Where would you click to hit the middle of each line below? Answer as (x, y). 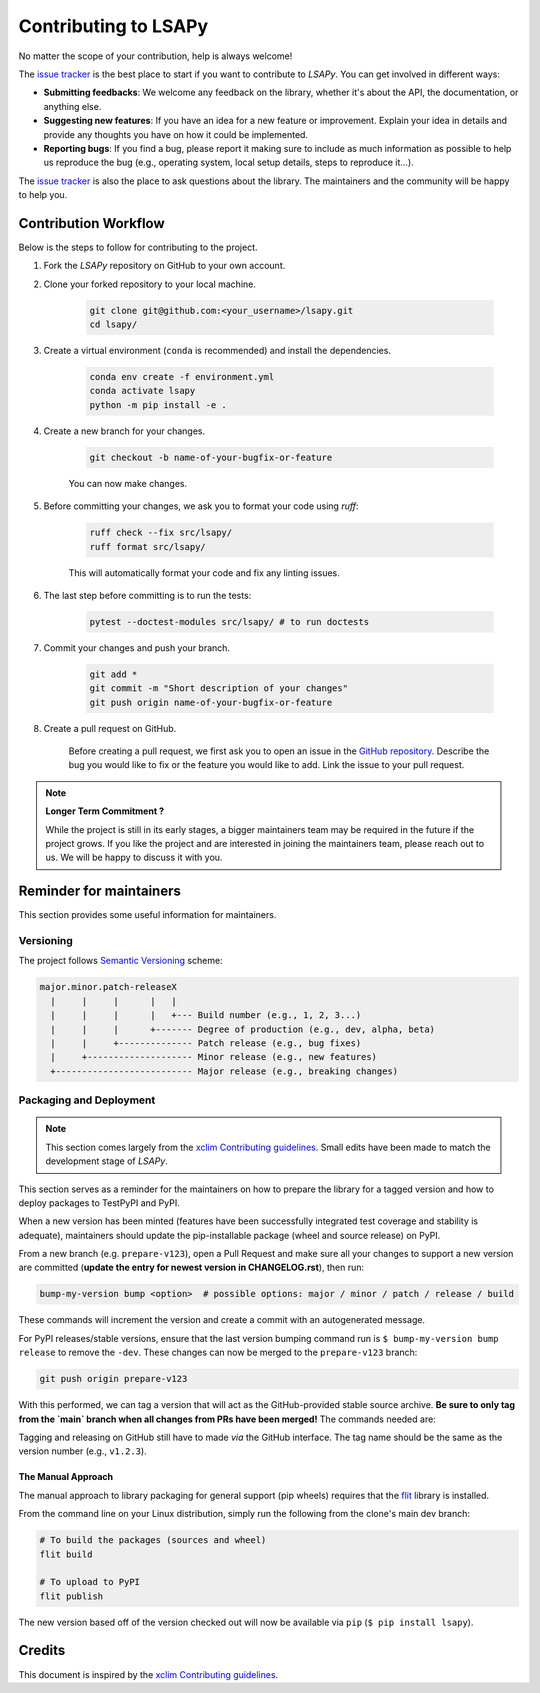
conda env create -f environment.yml (182, 377)
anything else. (72, 106)
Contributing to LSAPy (113, 26)
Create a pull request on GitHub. (110, 728)
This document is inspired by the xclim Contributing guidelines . (148, 1674)
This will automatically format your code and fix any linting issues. (204, 572)
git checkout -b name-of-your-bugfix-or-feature (211, 457)
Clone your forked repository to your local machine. (150, 284)
